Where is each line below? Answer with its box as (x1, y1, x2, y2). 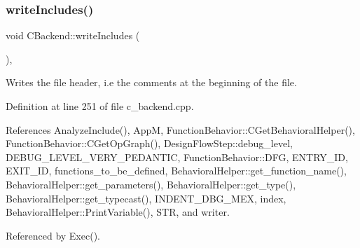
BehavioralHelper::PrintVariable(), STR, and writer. (6, 205, 230, 219)
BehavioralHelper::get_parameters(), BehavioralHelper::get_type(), (6, 177, 296, 191)
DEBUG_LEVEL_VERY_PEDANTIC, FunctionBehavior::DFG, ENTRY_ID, (6, 149, 348, 164)
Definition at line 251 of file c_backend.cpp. (6, 99, 194, 113)
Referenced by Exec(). (6, 228, 100, 242)
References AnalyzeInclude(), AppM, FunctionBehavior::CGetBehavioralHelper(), (6, 122, 355, 137)
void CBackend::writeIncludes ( (6, 28, 140, 43)
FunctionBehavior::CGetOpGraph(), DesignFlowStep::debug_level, (6, 136, 293, 151)
